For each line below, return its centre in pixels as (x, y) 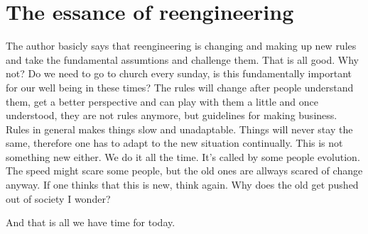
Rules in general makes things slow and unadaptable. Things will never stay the (179, 129)
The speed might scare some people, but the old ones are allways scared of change (184, 171)
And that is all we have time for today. (91, 222)
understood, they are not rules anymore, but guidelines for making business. (172, 115)
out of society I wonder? (58, 198)
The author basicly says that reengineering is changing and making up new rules (181, 46)
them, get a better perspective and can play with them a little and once (162, 101)
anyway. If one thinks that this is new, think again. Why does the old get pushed (182, 185)
